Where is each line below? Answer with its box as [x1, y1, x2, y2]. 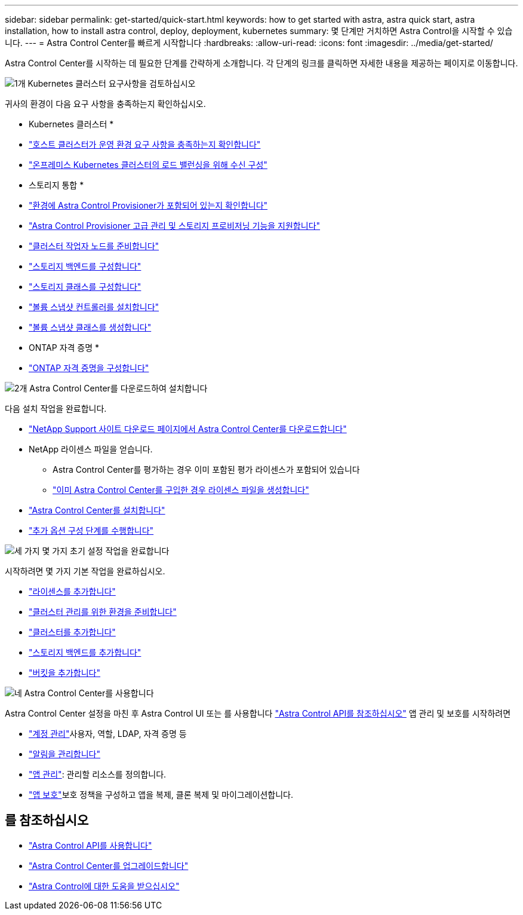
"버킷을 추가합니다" [29, 668, 101, 678]
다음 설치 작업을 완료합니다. [5, 403, 107, 414]
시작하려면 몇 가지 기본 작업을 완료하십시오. [5, 566, 165, 576]
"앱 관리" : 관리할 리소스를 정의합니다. [29, 769, 167, 779]
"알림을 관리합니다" [29, 749, 101, 759]
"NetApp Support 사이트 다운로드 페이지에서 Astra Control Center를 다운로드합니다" [29, 424, 347, 434]
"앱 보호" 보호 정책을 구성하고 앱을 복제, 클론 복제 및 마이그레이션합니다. [29, 789, 293, 800]
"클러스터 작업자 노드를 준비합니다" [29, 241, 159, 251]
